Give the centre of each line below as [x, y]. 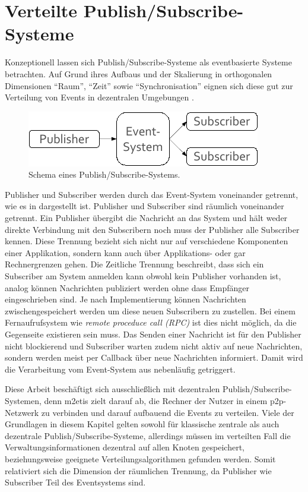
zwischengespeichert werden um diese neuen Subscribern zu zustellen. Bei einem [150, 310]
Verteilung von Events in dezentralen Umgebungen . [99, 97]
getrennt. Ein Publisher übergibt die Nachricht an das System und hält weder [146, 218]
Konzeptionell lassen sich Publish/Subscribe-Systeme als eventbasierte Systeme [148, 62]
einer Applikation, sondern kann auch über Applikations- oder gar [125, 252]
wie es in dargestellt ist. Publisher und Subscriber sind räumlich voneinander [145, 206]
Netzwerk [22, 412]
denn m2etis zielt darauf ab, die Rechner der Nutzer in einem [156, 400]
